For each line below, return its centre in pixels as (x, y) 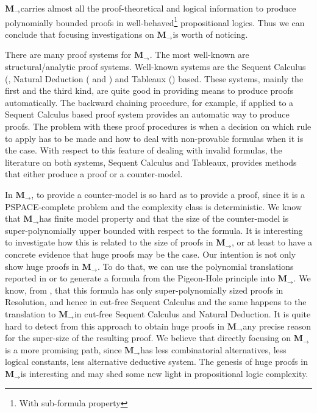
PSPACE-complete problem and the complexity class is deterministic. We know (154, 206)
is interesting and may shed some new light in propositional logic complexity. (164, 373)
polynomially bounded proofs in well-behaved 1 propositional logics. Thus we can (155, 21)
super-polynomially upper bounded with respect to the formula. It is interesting (154, 230)
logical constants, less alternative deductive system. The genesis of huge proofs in (156, 362)
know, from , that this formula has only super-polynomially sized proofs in (144, 290)
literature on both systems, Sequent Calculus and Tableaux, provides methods (151, 162)
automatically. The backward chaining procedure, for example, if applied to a (149, 102)
